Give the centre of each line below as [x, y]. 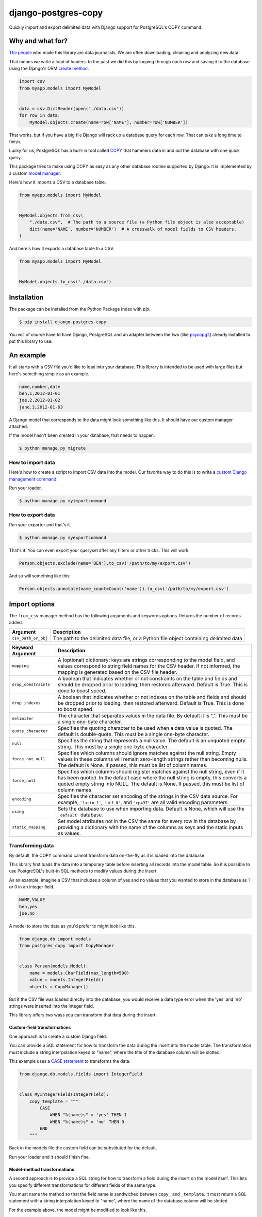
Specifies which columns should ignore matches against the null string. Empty [147, 753]
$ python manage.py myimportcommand [63, 501]
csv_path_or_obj [30, 638]
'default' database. [80, 814]
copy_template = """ [54, 1101]
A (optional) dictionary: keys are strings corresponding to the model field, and [146, 660]
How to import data [32, 462]
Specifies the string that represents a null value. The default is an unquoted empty [151, 740]
